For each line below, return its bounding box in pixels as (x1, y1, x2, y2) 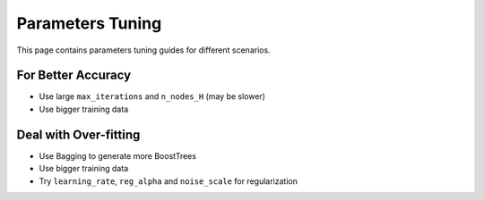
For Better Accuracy (16, 68, 132, 83)
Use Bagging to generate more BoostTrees (39, 150, 197, 161)
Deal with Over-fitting (16, 127, 141, 142)
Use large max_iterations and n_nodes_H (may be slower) (39, 91, 266, 102)
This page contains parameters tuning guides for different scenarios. (16, 45, 271, 55)
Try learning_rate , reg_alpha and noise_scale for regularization (39, 175, 298, 187)
